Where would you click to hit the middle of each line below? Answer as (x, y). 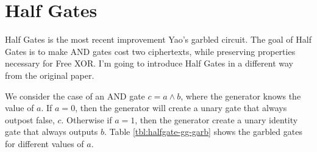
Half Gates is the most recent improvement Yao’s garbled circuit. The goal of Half (158, 39)
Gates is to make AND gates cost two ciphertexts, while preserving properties (150, 51)
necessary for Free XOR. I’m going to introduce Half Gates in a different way (149, 63)
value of (20, 108)
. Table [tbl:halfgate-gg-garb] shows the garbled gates (203, 132)
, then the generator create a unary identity (216, 119)
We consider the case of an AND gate (75, 96)
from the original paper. (50, 75)
